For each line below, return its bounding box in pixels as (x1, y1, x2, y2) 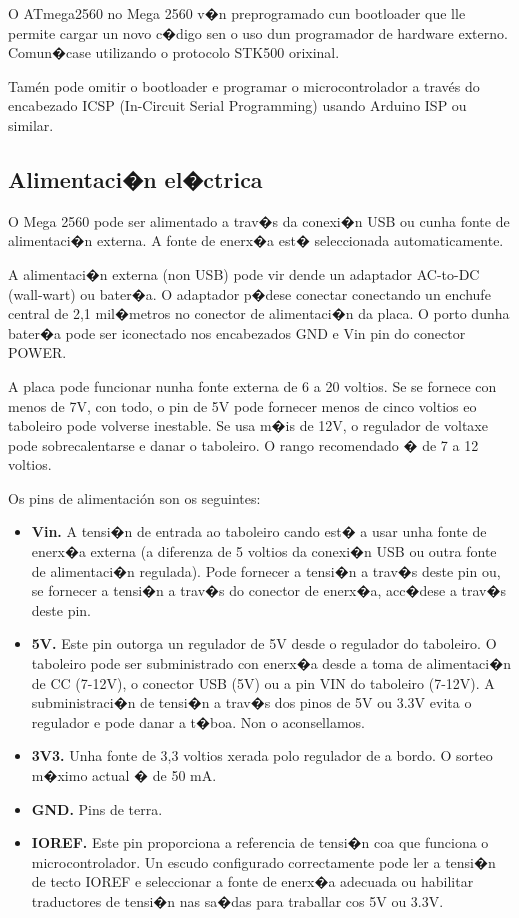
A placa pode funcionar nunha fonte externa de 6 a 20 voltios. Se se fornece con (8, 375, 497, 396)
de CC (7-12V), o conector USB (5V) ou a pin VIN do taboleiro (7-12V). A (31, 672, 495, 693)
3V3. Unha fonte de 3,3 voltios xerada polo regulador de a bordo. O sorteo (31, 745, 493, 766)
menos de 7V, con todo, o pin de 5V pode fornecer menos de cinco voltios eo (8, 395, 477, 416)
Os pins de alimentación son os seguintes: (8, 487, 261, 508)
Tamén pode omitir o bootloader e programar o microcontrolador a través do (8, 75, 480, 96)
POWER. (8, 342, 67, 363)
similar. (8, 114, 54, 135)
